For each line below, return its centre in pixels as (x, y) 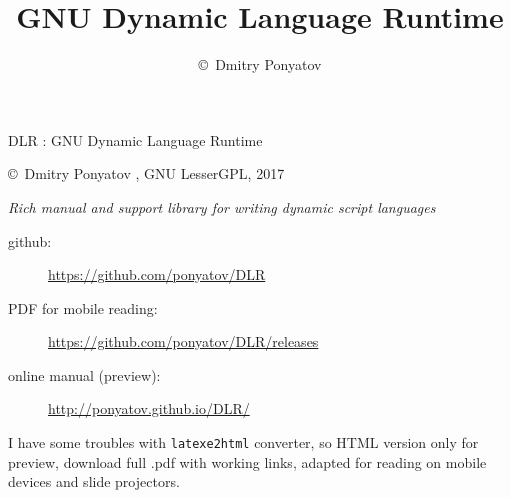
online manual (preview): (84, 374)
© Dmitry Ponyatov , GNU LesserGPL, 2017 (146, 173)
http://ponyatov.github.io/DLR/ (149, 408)
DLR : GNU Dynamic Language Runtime (135, 139)
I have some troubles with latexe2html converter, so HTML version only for (243, 442)
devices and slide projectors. (94, 481)
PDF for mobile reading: (83, 307)
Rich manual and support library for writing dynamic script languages (222, 206)
